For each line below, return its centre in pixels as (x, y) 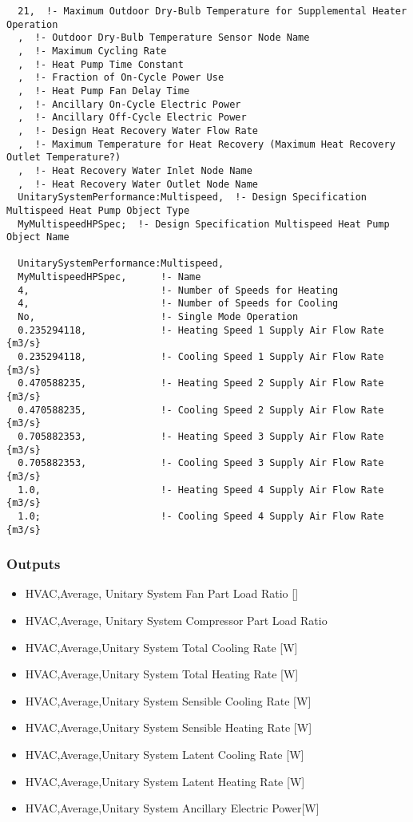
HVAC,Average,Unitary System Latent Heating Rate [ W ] (165, 781)
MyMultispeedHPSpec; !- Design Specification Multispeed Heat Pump (204, 224)
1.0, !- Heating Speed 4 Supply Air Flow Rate (201, 490)
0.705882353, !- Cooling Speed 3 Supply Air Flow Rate (201, 463)
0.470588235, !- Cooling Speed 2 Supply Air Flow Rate (201, 410)
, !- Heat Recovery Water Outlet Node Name (138, 184)
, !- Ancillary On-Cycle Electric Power (129, 104)
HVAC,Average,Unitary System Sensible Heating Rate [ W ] (169, 727)
